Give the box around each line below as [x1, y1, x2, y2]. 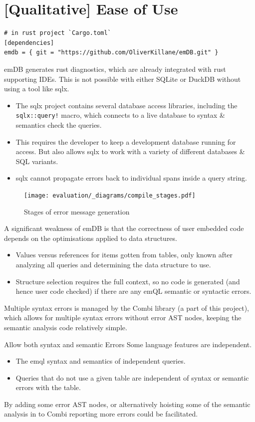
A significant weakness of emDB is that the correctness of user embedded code [4, 223, 244, 233]
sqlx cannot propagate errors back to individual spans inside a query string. [15, 173, 247, 183]
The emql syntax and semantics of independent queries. [15, 356, 186, 366]
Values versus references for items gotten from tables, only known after [15, 249, 233, 260]
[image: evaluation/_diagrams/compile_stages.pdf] [24, 192, 196, 199]
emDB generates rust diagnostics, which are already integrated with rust [4, 63, 226, 74]
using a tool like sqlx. [4, 83, 69, 94]
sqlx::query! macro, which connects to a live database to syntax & [15, 110, 225, 120]
